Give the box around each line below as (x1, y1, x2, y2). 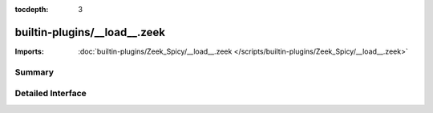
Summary (14, 67, 55, 78)
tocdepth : (14, 5, 49, 14)
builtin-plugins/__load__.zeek (14, 25, 166, 39)
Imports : (14, 46, 44, 56)
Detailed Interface (14, 88, 87, 99)
